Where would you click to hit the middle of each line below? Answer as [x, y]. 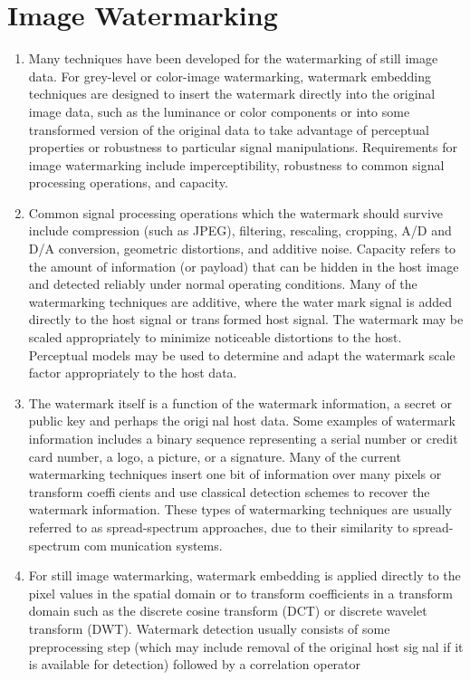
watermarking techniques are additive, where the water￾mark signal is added [240, 301]
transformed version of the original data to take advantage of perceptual [229, 129]
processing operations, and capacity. [128, 182]
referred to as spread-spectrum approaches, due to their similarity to [219, 527]
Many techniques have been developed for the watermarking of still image [233, 58]
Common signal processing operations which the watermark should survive [236, 212]
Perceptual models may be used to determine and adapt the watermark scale [242, 354]
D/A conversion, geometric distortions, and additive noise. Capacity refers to [242, 249]
